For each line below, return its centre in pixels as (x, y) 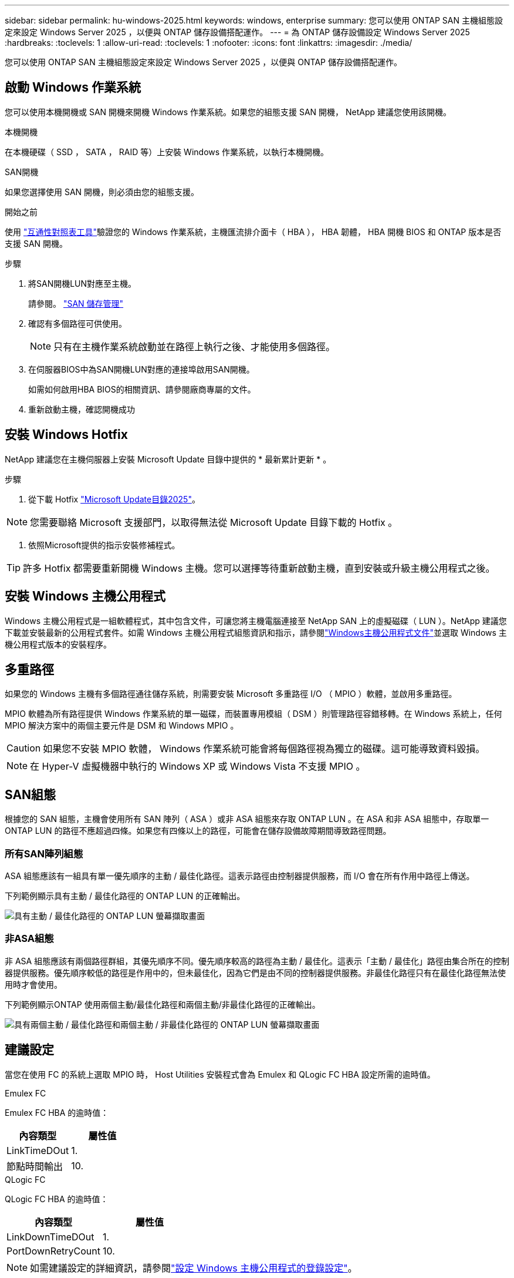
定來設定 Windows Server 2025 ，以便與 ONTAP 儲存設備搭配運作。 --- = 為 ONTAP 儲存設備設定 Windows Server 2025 (237, 32)
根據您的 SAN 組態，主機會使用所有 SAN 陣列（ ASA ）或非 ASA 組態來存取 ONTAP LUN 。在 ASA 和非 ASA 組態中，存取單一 (247, 819)
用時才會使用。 (33, 984)
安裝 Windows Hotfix (66, 435)
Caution (24, 748)
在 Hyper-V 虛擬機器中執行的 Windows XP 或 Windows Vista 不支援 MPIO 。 (198, 767)
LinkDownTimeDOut (50, 1237)
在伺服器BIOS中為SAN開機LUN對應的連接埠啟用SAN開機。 (141, 369)
